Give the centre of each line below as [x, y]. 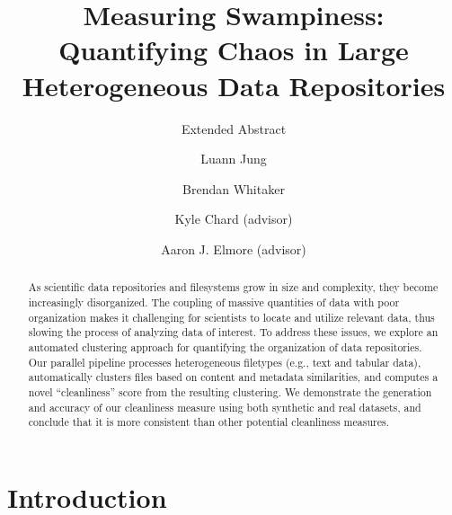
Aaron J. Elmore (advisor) [234, 249]
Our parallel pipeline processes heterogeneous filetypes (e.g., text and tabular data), [225, 362]
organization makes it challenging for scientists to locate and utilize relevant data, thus [231, 317]
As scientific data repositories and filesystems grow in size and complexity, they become [233, 287]
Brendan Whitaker [234, 188]
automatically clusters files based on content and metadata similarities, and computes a [233, 377]
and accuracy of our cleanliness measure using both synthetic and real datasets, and [225, 407]
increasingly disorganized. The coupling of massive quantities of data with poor [214, 302]
